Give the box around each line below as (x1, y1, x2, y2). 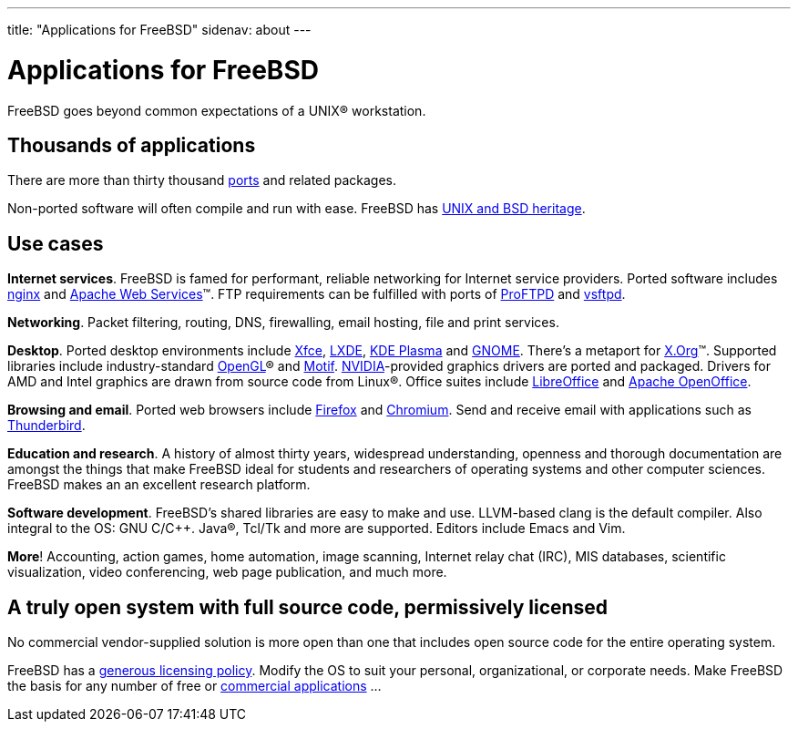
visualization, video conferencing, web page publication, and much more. (7, 564, 447, 580)
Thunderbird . (7, 417, 86, 434)
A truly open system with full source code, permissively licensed (7, 595, 609, 619)
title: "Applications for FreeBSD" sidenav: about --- (7, 22, 312, 37)
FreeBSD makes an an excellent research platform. (7, 477, 311, 493)
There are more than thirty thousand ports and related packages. (7, 172, 397, 189)
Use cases (7, 231, 104, 255)
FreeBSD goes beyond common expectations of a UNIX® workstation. (7, 102, 426, 118)
